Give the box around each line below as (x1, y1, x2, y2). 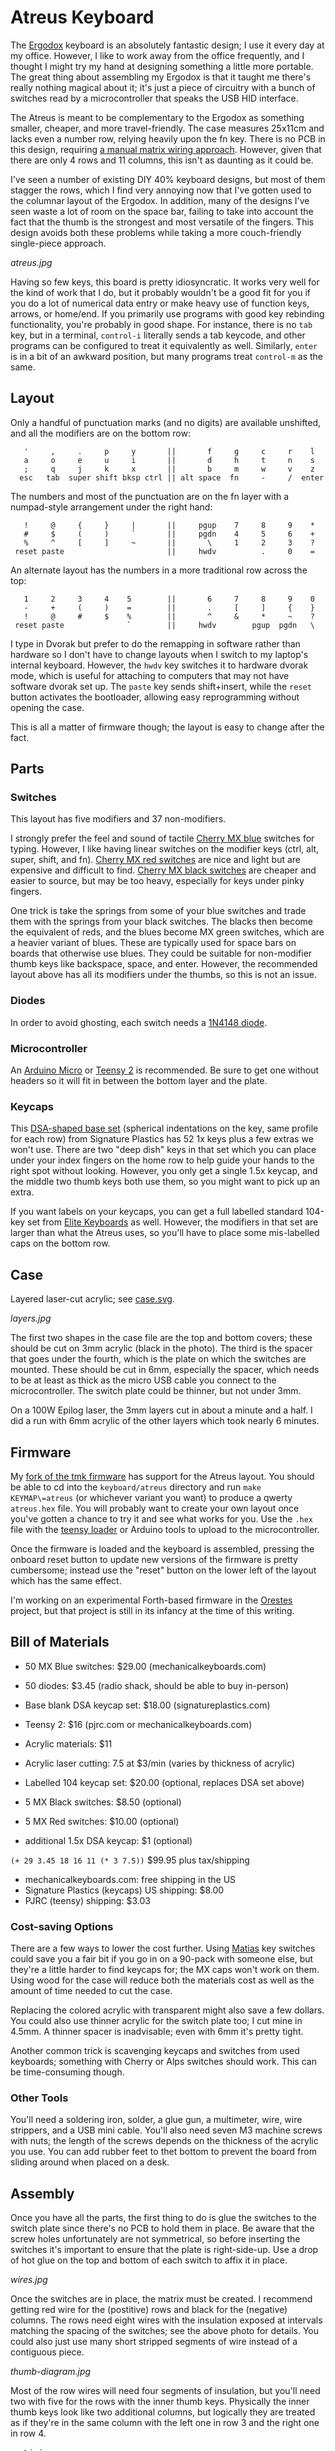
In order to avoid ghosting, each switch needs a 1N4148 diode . (10, 1016, 268, 1028)
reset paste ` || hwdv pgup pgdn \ (14, 620, 315, 630)
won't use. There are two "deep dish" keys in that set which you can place (10, 1144, 317, 1156)
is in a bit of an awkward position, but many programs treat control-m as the (10, 350, 323, 362)
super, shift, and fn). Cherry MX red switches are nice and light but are (10, 854, 302, 866)
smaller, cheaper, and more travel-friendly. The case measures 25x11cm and (10, 122, 325, 134)
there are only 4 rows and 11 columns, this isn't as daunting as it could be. (10, 154, 314, 166)
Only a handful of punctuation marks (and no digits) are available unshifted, (10, 416, 322, 428)
